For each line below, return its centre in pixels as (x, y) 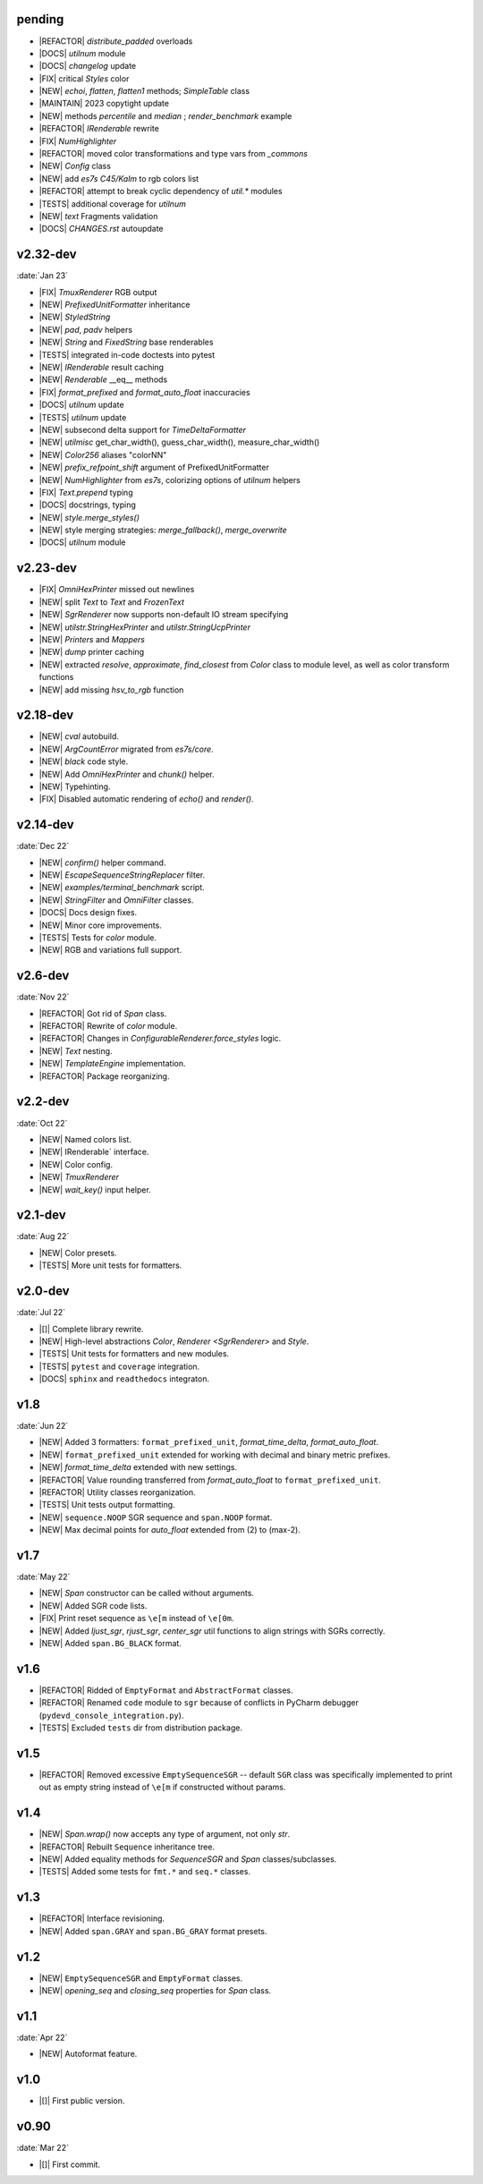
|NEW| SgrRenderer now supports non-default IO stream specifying (164, 615)
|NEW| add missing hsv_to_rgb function (111, 690)
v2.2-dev (43, 1102)
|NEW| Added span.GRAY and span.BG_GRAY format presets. (153, 1931)
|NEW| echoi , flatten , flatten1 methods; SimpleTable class (144, 91)
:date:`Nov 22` (43, 997)
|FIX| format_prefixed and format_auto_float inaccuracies (144, 392)
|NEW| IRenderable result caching (102, 368)
